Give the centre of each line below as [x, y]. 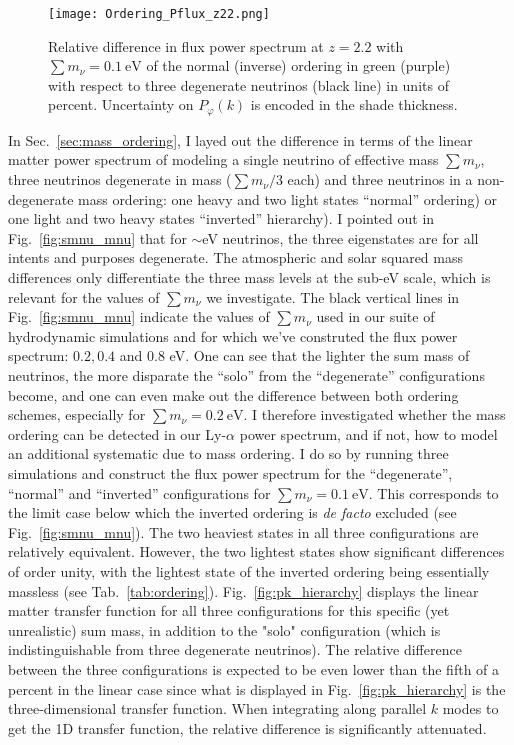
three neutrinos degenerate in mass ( [120, 179]
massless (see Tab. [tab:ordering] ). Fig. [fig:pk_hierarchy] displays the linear [243, 590]
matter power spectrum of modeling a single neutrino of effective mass [223, 159]
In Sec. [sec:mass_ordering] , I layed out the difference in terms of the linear [240, 139]
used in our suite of [375, 316]
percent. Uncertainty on [121, 104]
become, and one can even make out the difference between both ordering [233, 394]
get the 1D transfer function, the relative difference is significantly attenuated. [247, 727]
